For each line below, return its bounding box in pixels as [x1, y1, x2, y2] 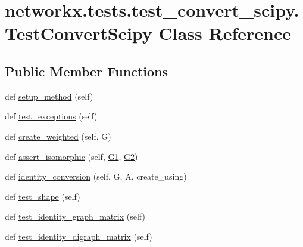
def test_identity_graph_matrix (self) [5, 210, 145, 223]
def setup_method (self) [5, 89, 93, 102]
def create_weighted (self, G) [5, 129, 111, 142]
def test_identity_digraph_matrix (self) [5, 230, 152, 242]
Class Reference [158, 21, 292, 45]
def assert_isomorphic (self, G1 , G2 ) [5, 150, 138, 162]
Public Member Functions [5, 61, 168, 80]
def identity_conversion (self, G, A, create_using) [5, 170, 187, 183]
